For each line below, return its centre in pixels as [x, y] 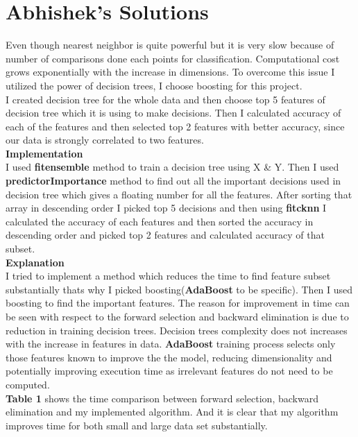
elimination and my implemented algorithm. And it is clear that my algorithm [172, 412]
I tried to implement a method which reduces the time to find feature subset [168, 276]
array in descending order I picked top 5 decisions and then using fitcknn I [166, 208]
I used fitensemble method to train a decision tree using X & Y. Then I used [172, 167]
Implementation [44, 153]
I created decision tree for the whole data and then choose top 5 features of [165, 99]
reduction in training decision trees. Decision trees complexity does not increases [177, 330]
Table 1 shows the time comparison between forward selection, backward [162, 398]
